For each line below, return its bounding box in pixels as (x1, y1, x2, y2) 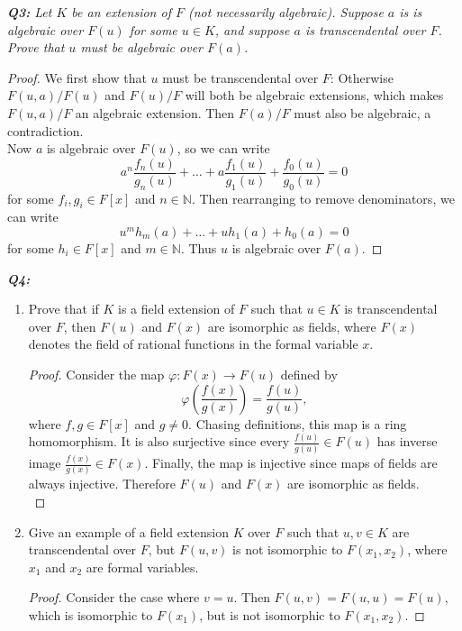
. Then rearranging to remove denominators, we (191, 188, 455, 207)
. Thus (180, 239, 217, 257)
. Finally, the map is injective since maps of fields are (144, 453, 438, 472)
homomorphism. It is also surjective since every (28, 432, 290, 451)
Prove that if (28, 299, 99, 318)
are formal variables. (86, 557, 199, 576)
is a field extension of (118, 299, 235, 318)
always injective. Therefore (28, 474, 176, 493)
